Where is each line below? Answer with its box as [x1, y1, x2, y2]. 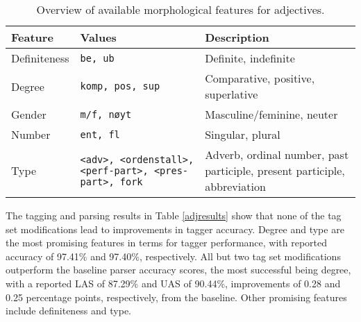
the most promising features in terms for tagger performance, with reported [6, 235, 328, 250]
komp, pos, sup [80, 80, 160, 92]
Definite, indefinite [205, 50, 295, 66]
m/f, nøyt [80, 108, 132, 120]
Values [80, 29, 117, 45]
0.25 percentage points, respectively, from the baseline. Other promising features [6, 289, 347, 304]
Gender [11, 106, 47, 122]
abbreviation [205, 178, 266, 194]
